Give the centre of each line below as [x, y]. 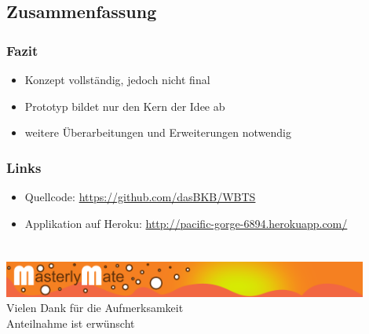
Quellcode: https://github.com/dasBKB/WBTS [140, 196]
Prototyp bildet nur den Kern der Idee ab [125, 106]
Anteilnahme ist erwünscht [71, 323]
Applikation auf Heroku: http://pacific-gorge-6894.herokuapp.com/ [186, 223]
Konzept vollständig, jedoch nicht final [117, 79]
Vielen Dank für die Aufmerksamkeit [95, 308]
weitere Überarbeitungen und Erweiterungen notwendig [158, 132]
